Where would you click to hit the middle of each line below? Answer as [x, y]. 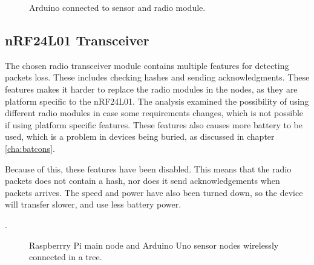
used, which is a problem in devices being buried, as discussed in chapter [140, 136]
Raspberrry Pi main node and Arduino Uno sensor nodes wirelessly [154, 245]
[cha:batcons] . [30, 148]
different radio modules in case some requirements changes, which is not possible [154, 113]
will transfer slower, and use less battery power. [93, 204]
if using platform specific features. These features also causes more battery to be [154, 124]
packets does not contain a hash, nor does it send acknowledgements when [142, 181]
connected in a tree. [66, 257]
